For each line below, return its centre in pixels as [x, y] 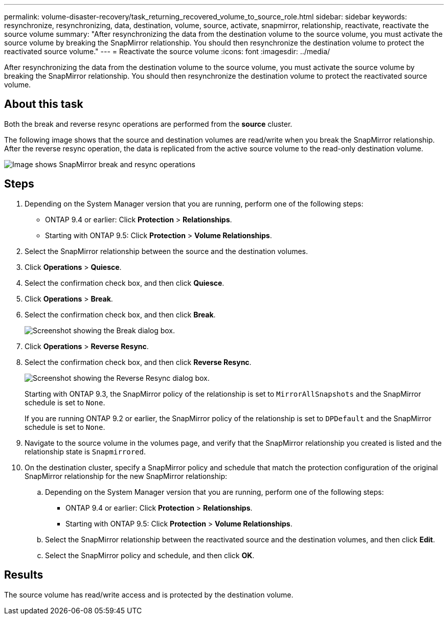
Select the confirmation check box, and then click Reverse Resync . [138, 362]
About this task [44, 104]
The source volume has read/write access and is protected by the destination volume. [149, 594]
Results [24, 575]
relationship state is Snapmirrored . [85, 451]
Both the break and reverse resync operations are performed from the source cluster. [148, 124]
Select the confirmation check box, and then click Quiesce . [125, 283]
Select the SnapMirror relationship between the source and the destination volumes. [166, 251]
